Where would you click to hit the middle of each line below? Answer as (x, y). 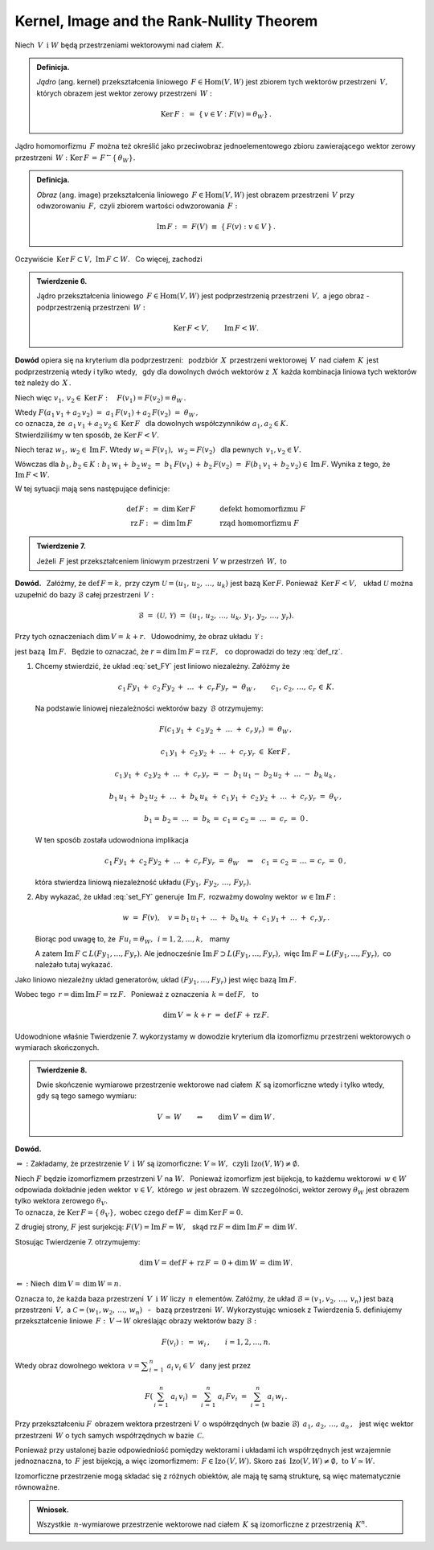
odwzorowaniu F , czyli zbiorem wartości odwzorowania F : (137, 206)
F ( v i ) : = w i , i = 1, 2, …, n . (216, 1343)
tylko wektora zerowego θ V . (61, 1202)
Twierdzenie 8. (62, 1070)
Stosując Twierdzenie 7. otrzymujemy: (78, 1241)
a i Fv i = (232, 1397)
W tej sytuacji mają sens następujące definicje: (92, 489)
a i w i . (277, 1397)
